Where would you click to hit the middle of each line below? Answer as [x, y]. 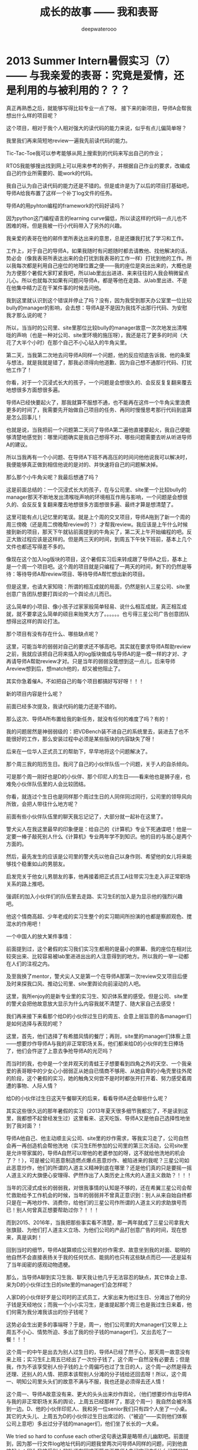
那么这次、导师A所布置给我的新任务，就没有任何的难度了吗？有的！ [88, 719]
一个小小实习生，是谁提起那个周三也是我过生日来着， [122, 1304]
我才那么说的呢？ [27, 315]
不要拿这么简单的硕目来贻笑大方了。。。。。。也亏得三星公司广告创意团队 [105, 613]
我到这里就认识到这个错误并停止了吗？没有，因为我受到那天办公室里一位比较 [99, 300]
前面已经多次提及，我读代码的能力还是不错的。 [63, 706]
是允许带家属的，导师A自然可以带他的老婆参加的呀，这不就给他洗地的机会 [96, 1153]
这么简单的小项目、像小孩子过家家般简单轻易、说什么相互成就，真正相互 [94, 606]
